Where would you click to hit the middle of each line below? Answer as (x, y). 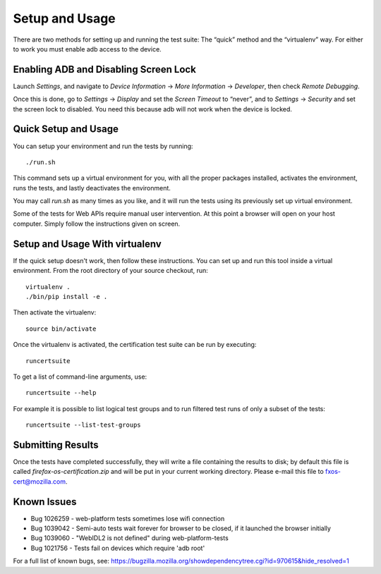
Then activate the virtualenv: (55, 312)
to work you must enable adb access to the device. (87, 49)
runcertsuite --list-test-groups (83, 425)
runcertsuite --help (61, 393)
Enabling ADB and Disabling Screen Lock (105, 69)
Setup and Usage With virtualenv (87, 244)
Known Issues (45, 502)
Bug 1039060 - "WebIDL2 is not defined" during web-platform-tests (129, 538)
